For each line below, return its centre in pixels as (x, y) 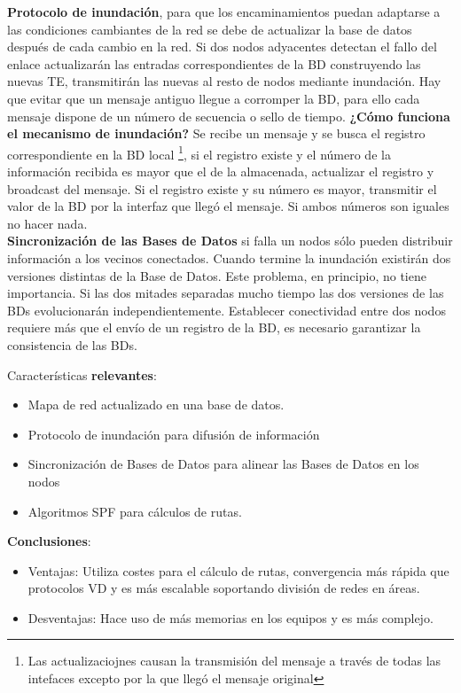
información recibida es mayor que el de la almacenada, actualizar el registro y (221, 171)
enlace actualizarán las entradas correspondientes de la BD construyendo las (214, 63)
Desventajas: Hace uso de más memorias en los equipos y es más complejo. (230, 617)
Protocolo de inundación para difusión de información (174, 434)
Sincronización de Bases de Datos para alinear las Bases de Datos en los (223, 464)
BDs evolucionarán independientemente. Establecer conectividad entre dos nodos (227, 310)
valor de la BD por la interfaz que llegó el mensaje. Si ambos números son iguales (228, 206)
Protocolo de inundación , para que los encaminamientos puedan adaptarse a (224, 12)
